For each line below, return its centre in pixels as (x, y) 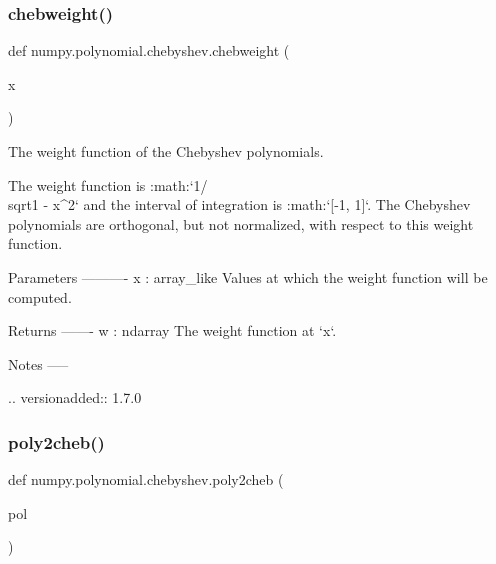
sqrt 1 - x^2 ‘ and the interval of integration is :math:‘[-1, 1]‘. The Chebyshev (239, 204)
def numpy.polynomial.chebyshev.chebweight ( (149, 50)
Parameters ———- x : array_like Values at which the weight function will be (248, 276)
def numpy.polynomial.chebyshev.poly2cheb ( (146, 479)
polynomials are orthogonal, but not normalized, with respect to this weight (241, 223)
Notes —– (38, 363)
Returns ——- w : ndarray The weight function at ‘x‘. (172, 330)
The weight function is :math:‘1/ (108, 184)
